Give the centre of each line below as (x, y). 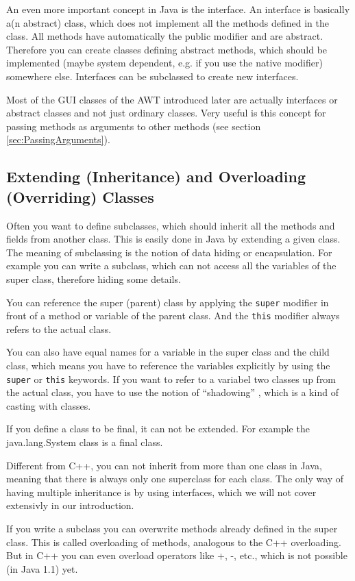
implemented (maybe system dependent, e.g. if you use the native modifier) (164, 63)
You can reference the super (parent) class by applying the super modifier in (168, 302)
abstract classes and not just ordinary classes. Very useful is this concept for (166, 113)
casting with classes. (49, 405)
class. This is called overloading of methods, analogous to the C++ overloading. (174, 542)
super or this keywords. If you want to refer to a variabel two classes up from (171, 379)
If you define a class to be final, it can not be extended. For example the (158, 429)
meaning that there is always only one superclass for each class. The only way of (175, 479)
